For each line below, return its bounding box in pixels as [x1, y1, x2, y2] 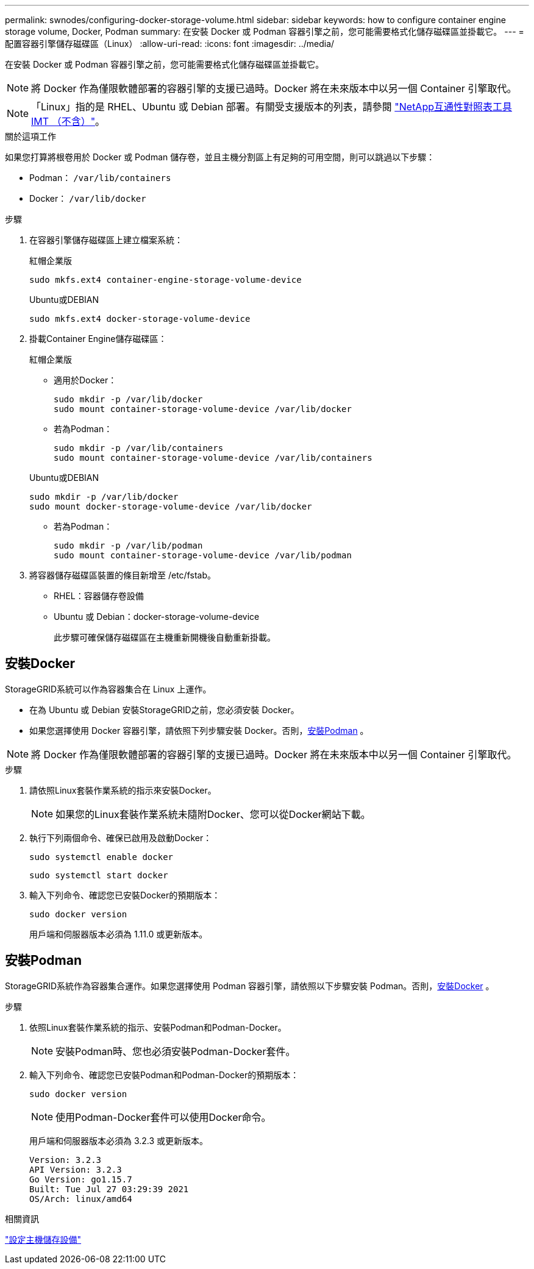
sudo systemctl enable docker [29, 851, 174, 862]
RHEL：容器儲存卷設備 [54, 591, 144, 601]
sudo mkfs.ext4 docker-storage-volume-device [29, 314, 251, 324]
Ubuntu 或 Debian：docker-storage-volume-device [54, 611, 260, 622]
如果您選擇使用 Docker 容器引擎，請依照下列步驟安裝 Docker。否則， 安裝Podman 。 [29, 725, 369, 736]
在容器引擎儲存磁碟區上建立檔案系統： [29, 235, 183, 245]
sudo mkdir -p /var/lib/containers [54, 443, 224, 453]
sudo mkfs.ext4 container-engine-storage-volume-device [29, 275, 302, 285]
